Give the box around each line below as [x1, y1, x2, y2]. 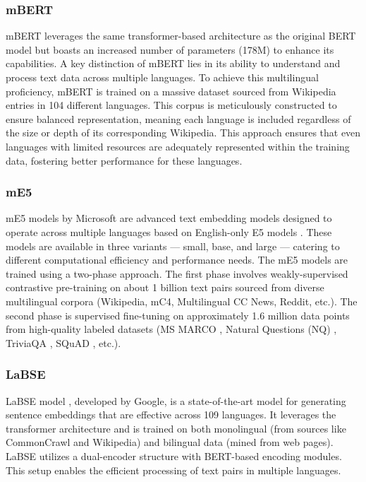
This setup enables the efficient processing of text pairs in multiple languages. [6, 462, 341, 477]
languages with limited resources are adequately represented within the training [6, 139, 350, 153]
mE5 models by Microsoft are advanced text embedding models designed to [6, 211, 332, 225]
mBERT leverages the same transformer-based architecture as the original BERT [6, 28, 356, 43]
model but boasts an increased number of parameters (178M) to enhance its [6, 42, 334, 57]
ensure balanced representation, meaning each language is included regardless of [6, 111, 351, 126]
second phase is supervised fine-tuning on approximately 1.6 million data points [6, 307, 350, 322]
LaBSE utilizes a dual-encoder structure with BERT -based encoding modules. [6, 448, 342, 463]
